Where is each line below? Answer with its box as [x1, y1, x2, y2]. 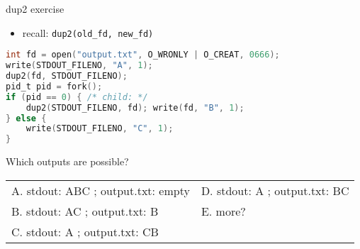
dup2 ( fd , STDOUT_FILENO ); [6, 71, 128, 81]
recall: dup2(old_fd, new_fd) [22, 25, 154, 40]
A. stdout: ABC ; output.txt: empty [11, 182, 190, 199]
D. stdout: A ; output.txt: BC [201, 182, 349, 199]
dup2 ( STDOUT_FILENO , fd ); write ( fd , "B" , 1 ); [26, 102, 244, 113]
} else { [6, 113, 47, 123]
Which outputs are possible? [6, 154, 129, 169]
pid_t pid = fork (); [6, 81, 103, 92]
